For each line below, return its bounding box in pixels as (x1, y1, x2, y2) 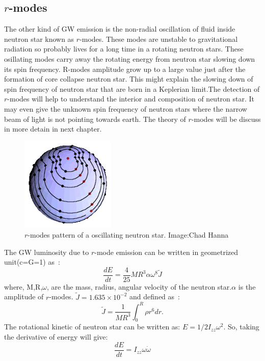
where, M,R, (4, 281, 43, 292)
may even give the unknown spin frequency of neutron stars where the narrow (4, 103, 247, 114)
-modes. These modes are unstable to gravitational (79, 33, 238, 44)
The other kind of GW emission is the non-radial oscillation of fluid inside (4, 23, 235, 34)
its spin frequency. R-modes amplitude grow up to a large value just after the (4, 63, 246, 74)
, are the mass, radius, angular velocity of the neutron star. (47, 281, 232, 292)
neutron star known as (4, 33, 74, 44)
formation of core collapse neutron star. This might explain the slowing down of (4, 73, 253, 84)
